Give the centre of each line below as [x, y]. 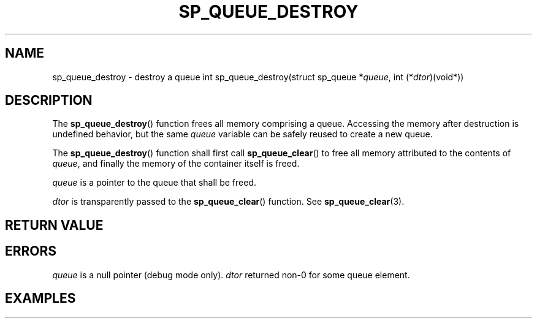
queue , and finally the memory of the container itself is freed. [176, 164]
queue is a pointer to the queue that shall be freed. [154, 183]
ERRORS [31, 251]
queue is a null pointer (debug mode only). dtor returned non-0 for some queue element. [231, 275]
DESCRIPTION [49, 101]
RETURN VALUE [54, 225]
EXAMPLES [40, 298]
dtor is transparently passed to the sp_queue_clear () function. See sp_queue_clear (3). [228, 202]
